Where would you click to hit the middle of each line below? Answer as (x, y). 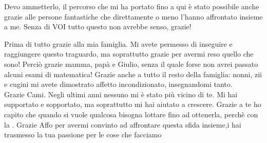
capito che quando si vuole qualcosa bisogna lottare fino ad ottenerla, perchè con (131, 114)
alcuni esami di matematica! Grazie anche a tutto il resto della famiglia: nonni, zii (133, 74)
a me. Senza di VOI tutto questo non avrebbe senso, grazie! (98, 26)
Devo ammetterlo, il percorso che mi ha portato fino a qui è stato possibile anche (132, 6)
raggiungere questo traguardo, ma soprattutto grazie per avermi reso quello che (129, 54)
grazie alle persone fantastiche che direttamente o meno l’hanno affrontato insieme (133, 16)
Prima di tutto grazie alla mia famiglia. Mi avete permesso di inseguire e (118, 43)
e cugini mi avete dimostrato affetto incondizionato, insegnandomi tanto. (118, 84)
